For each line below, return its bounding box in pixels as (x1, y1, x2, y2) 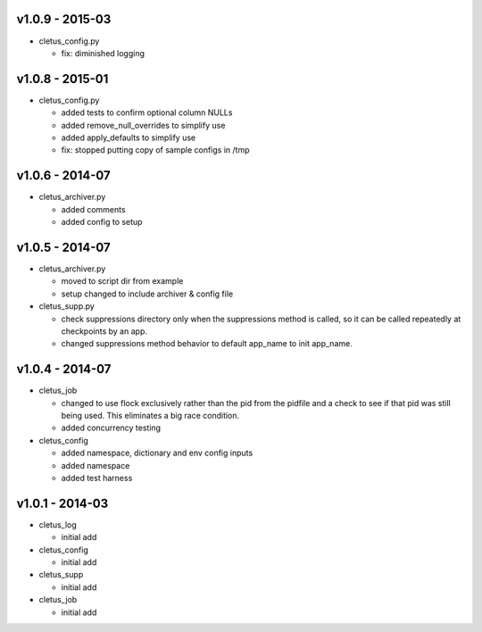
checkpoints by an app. (61, 326, 147, 337)
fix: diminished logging (61, 47, 145, 58)
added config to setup (61, 217, 143, 228)
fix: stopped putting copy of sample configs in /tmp (61, 145, 250, 155)
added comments (61, 204, 126, 214)
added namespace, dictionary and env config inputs (61, 447, 253, 459)
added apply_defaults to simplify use (61, 132, 196, 143)
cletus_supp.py (38, 301, 96, 312)
